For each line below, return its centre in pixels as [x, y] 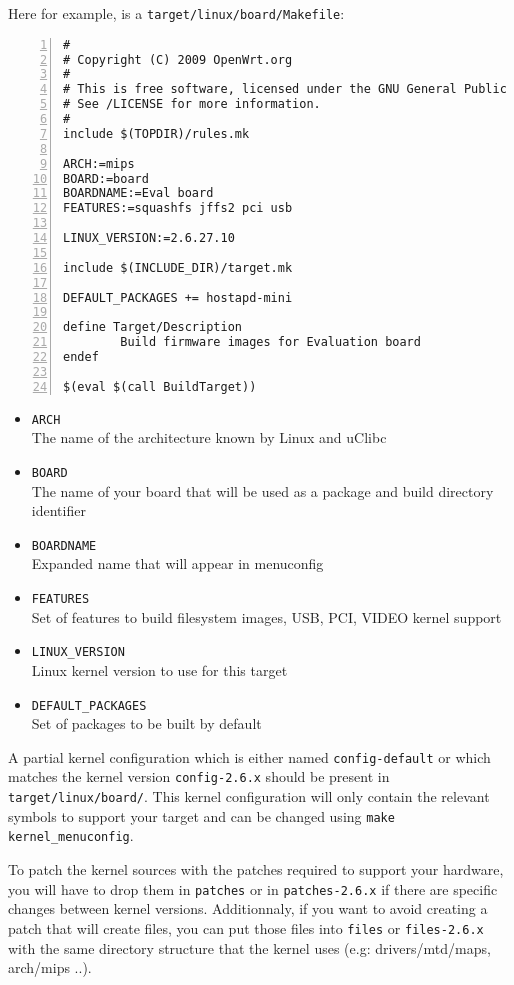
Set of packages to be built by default [146, 723]
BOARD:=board [106, 178]
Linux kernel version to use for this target [159, 669]
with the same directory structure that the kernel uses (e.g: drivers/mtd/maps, [249, 947]
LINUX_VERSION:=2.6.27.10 [149, 238]
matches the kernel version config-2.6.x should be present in [199, 776]
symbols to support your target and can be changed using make [201, 815]
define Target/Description [152, 327]
